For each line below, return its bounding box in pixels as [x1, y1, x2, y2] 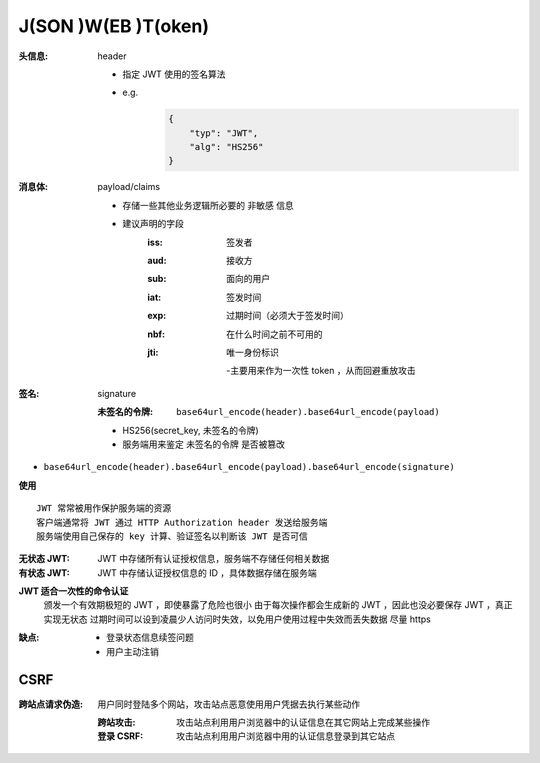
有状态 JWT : [18, 566, 70, 579]
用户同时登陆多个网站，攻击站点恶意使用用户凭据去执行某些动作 [97, 698, 360, 710]
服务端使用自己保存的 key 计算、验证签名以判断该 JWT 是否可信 [36, 530, 309, 542]
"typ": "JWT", [189, 127, 259, 139]
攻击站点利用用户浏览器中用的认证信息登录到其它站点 [176, 730, 395, 742]
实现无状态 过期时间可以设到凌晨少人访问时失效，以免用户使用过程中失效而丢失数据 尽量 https [43, 613, 432, 625]
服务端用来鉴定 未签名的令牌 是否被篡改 [122, 438, 285, 450]
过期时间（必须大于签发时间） [226, 310, 349, 322]
